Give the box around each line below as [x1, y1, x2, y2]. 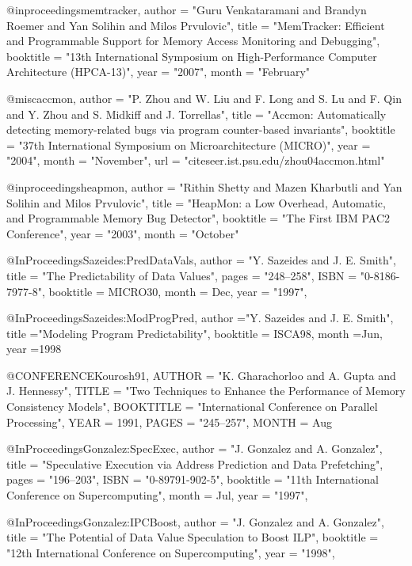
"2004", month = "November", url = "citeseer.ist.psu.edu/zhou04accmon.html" [6, 152, 385, 169]
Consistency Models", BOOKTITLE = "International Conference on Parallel [6, 398, 378, 415]
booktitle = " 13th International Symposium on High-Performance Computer [6, 47, 377, 64]
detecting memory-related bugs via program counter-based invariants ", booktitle [6, 121, 395, 138]
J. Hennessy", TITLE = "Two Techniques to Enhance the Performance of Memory [6, 382, 406, 399]
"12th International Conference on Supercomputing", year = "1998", [6, 544, 335, 560]
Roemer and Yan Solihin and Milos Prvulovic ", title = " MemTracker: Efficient [6, 17, 385, 33]
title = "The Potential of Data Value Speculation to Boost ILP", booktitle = [6, 529, 379, 545]
